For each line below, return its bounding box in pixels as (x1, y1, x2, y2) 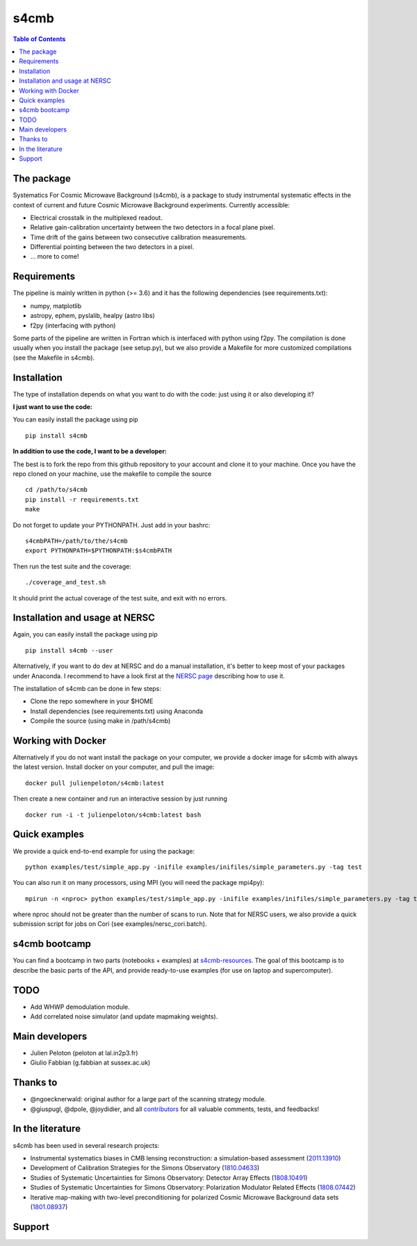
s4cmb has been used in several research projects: (13, 1141, 160, 1149)
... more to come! (30, 253, 79, 261)
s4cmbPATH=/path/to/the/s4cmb (25, 536, 129, 545)
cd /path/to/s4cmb (25, 486, 88, 494)
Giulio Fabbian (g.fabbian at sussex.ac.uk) (30, 1058, 151, 1067)
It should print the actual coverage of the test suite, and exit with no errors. (13, 593, 227, 602)
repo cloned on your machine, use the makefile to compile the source (13, 470, 212, 478)
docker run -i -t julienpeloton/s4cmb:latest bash (25, 810, 202, 819)
